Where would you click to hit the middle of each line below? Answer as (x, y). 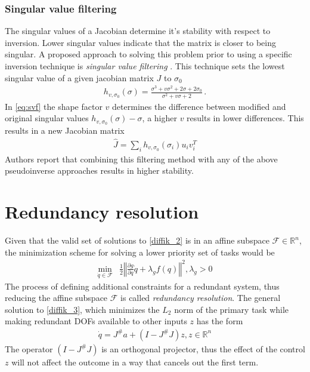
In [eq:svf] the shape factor (54, 106)
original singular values (47, 118)
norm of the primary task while (232, 309)
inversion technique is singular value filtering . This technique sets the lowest (145, 66)
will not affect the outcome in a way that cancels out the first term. (135, 362)
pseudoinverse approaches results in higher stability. (99, 170)
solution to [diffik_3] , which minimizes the (82, 309)
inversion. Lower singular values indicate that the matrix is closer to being (140, 42)
